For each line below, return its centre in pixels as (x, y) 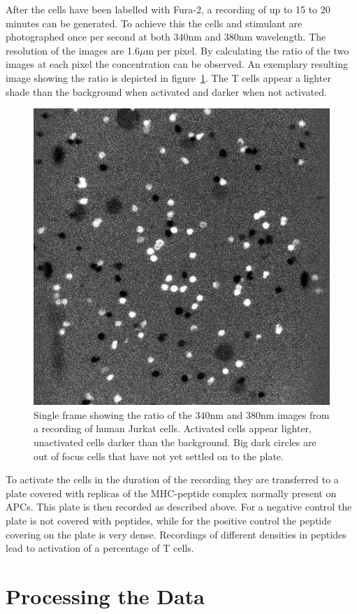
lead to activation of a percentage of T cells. (100, 548)
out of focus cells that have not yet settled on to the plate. (159, 456)
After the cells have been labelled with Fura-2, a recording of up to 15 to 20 (168, 9)
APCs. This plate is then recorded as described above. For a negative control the (179, 507)
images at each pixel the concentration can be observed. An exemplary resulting (177, 64)
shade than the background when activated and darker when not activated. (166, 91)
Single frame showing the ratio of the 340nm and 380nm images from (182, 414)
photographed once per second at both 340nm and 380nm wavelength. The (166, 37)
